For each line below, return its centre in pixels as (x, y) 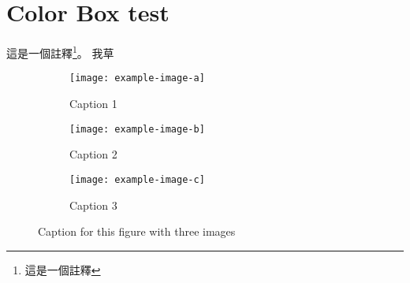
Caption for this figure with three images (137, 231)
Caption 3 (93, 205)
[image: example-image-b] (137, 129)
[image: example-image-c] (137, 179)
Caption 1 (93, 104)
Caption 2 (93, 154)
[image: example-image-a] (137, 78)
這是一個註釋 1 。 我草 (60, 52)
